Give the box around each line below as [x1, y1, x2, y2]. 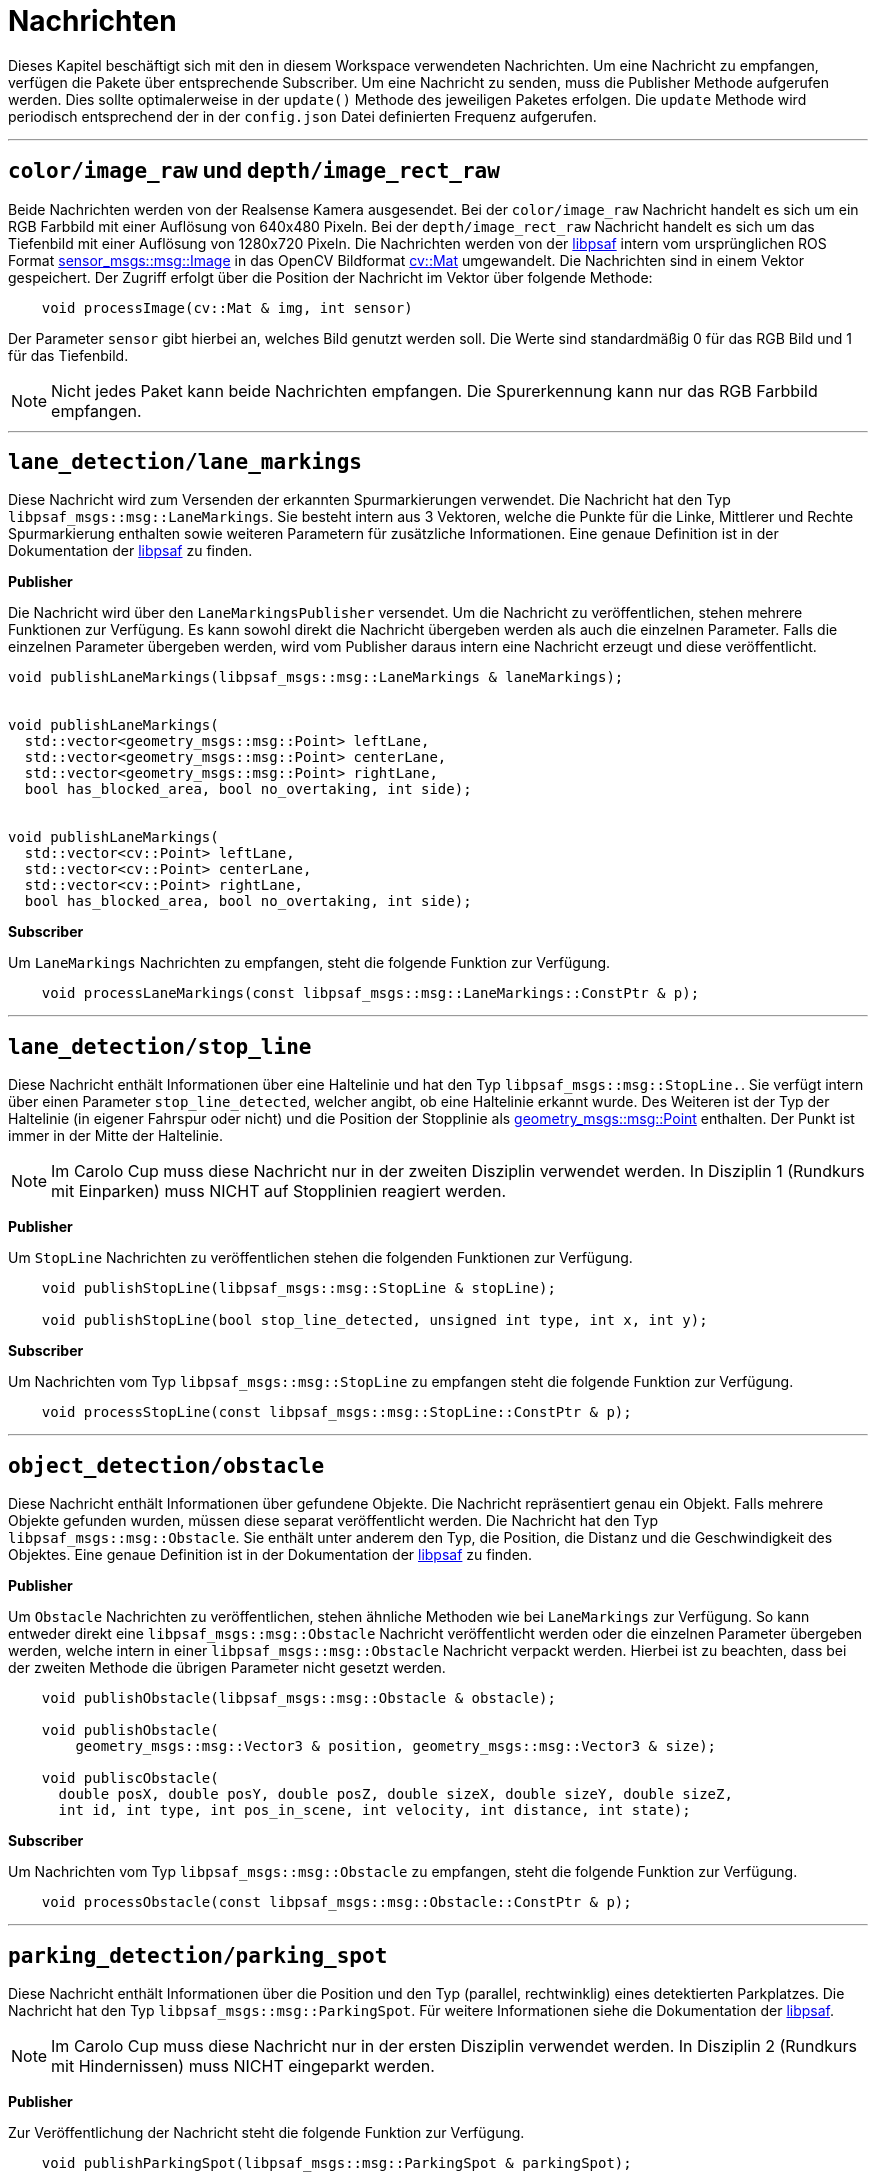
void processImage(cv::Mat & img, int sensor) [41, 299, 413, 316]
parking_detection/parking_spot [8, 1943, 388, 1968]
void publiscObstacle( [41, 1770, 219, 1787]
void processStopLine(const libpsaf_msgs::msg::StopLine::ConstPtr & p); [41, 1404, 632, 1421]
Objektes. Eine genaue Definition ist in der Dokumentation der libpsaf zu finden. [8, 1546, 533, 1564]
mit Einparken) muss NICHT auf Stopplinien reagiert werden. [51, 1181, 507, 1202]
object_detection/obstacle [8, 1453, 325, 1478]
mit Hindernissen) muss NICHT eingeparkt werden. [51, 2055, 435, 2076]
